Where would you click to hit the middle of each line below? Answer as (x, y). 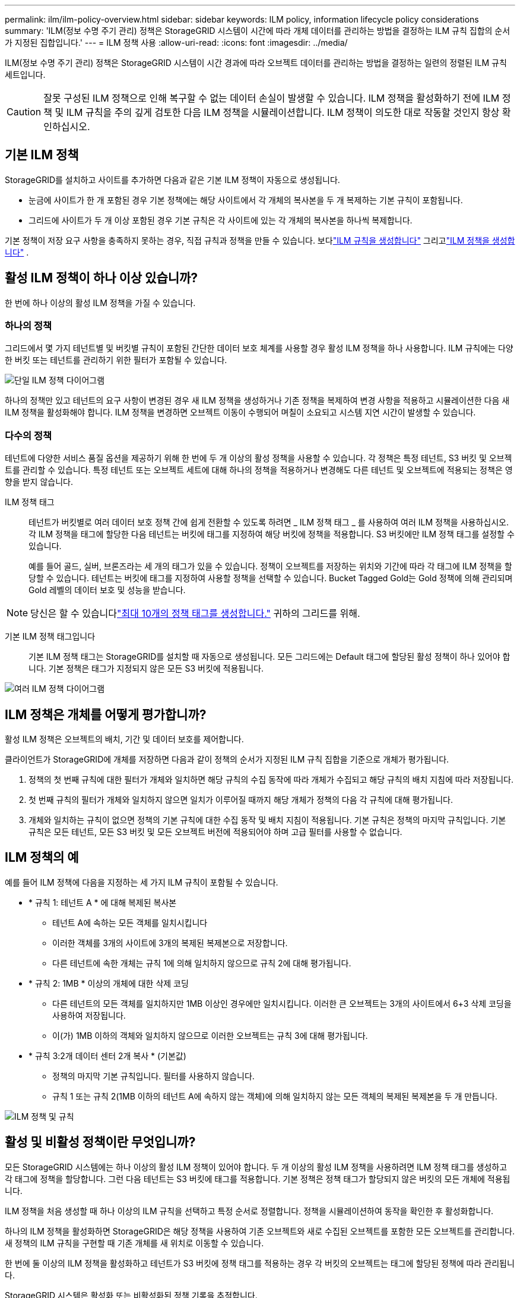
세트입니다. (25, 75)
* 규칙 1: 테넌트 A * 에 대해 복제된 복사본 (103, 902)
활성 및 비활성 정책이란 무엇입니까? (100, 1142)
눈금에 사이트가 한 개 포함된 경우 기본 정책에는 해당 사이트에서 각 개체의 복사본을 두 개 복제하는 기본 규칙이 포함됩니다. (246, 200)
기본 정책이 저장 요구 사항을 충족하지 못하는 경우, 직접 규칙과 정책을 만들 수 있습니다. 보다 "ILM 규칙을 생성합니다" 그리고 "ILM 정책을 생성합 (260, 240)
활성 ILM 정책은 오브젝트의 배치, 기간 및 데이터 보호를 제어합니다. (124, 739)
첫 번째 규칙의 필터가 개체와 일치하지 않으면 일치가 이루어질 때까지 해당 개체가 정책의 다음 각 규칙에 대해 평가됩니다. (241, 800)
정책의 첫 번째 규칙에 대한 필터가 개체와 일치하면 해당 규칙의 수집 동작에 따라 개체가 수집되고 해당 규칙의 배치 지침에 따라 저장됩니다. (271, 780)
